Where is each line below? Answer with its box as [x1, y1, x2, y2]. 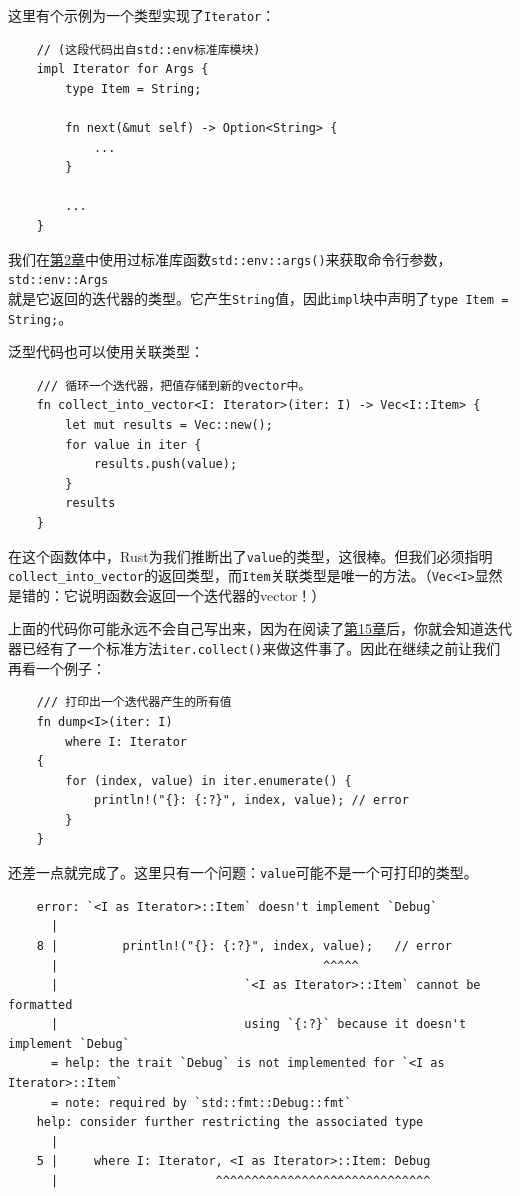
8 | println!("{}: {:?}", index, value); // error [36, 938, 452, 953]
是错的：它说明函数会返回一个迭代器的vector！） [8, 584, 326, 605]
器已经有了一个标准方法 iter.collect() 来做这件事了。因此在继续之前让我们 [8, 638, 501, 659]
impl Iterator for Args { [36, 62, 209, 77]
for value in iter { [65, 437, 202, 452]
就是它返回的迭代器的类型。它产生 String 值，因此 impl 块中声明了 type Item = [8, 287, 509, 308]
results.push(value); [93, 457, 238, 472]
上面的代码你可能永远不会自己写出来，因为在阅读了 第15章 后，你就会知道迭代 [8, 618, 512, 639]
